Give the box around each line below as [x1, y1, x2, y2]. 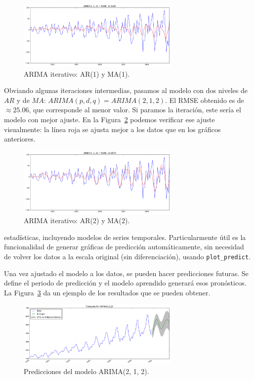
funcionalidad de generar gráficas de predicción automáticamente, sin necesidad [4, 241, 244, 252]
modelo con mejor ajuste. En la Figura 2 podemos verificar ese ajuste [4, 114, 215, 124]
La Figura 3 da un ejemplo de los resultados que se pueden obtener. [4, 287, 211, 297]
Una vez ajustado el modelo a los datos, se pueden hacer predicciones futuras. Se [4, 268, 249, 278]
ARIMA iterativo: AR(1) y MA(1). [24, 68, 130, 79]
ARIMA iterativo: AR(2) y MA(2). [24, 215, 130, 226]
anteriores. [4, 134, 36, 144]
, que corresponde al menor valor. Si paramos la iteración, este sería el [29, 104, 241, 115]
